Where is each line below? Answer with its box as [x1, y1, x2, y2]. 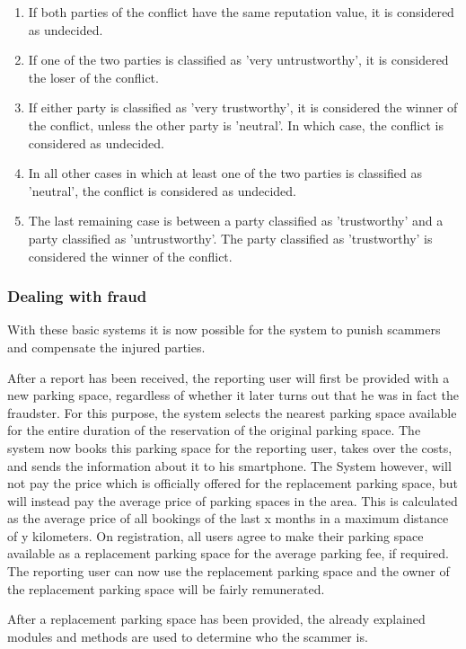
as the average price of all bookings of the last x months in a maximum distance [7, 509, 449, 528]
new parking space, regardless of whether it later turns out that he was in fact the [7, 386, 460, 405]
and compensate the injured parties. [7, 337, 206, 356]
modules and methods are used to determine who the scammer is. [7, 627, 368, 645]
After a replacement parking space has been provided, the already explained [7, 609, 426, 628]
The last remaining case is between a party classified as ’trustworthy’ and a [28, 211, 444, 230]
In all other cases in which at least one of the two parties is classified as [28, 164, 422, 182]
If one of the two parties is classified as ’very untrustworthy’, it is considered [28, 50, 449, 69]
